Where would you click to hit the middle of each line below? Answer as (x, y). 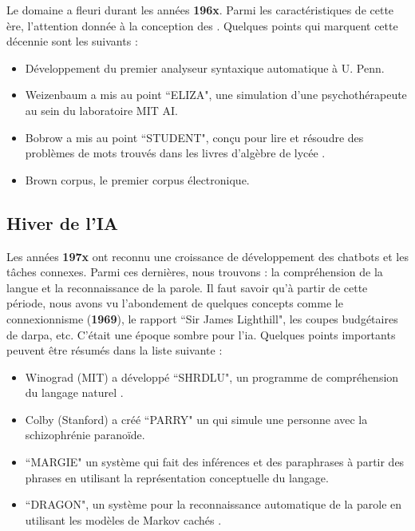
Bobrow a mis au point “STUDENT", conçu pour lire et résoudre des (194, 137)
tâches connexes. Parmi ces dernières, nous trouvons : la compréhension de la (195, 272)
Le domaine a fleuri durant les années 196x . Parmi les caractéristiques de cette (200, 10)
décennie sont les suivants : (72, 41)
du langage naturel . (74, 392)
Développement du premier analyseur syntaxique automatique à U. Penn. (205, 67)
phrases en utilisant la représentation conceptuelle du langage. (177, 477)
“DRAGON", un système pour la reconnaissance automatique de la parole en (213, 504)
